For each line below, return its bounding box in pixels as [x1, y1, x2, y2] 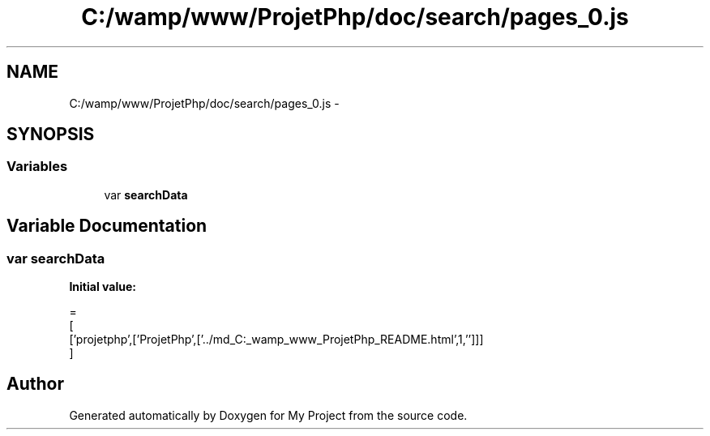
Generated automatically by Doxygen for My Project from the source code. [69, 408, 468, 422]
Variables [6, 158, 68, 175]
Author [6, 374, 64, 395]
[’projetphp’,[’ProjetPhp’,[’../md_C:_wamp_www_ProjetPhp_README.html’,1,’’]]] [69, 332, 484, 347]
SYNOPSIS [6, 124, 95, 145]
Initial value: [69, 280, 136, 294]
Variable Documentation [6, 216, 207, 237]
